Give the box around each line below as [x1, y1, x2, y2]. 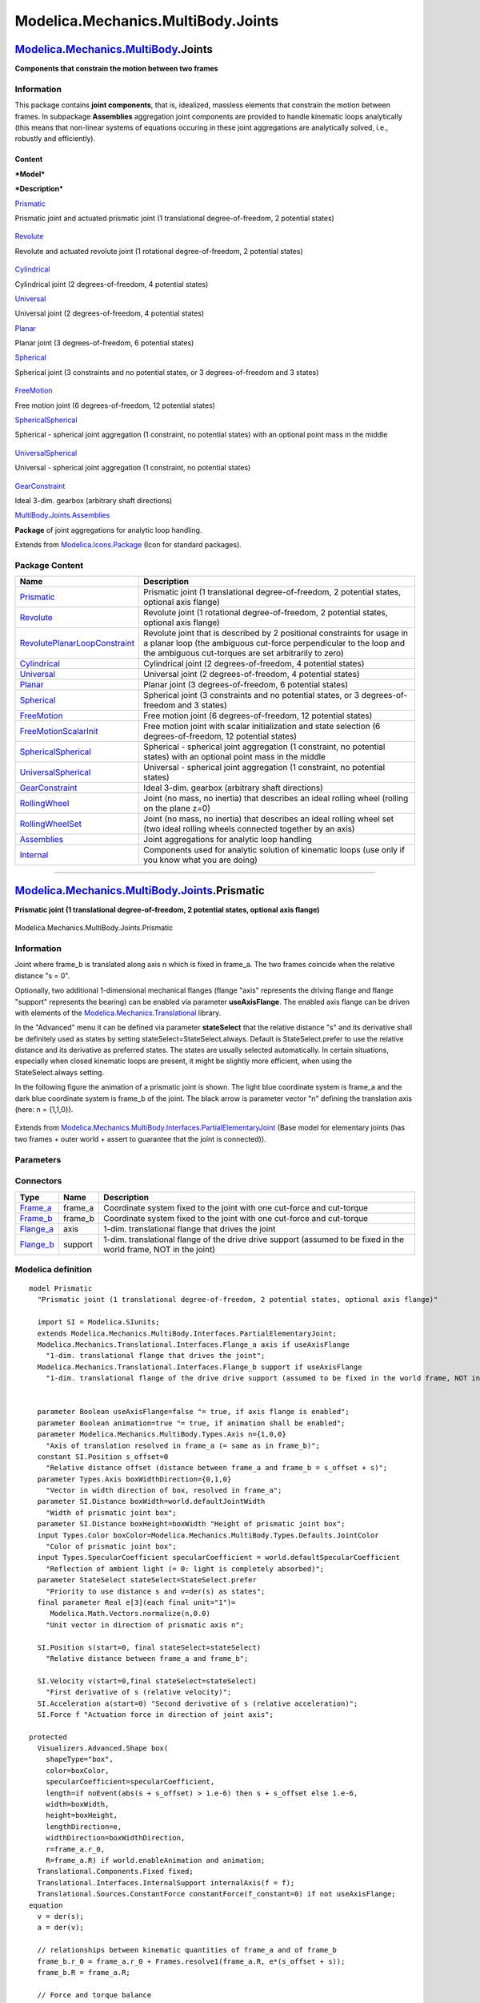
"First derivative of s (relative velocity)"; [45, 1687, 232, 1697]
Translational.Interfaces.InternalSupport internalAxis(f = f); [37, 1878, 295, 1887]
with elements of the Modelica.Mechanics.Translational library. [14, 1008, 222, 1018]
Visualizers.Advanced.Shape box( [37, 1743, 169, 1753]
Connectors [14, 1175, 62, 1187]
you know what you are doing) [143, 854, 258, 865]
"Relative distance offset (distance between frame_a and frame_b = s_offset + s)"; [45, 1463, 388, 1473]
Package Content [14, 559, 84, 570]
